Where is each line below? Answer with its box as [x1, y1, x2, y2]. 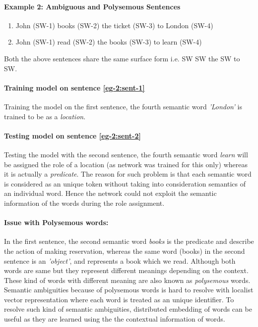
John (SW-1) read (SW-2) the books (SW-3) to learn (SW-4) [15, 37, 202, 47]
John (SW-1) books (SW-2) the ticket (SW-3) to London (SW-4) [15, 20, 213, 30]
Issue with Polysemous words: [4, 217, 109, 228]
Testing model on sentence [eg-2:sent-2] [4, 130, 141, 140]
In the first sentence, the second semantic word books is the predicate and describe [4, 236, 254, 246]
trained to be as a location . [4, 111, 86, 121]
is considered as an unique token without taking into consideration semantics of [4, 178, 246, 188]
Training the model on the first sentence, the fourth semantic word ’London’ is [4, 101, 242, 111]
